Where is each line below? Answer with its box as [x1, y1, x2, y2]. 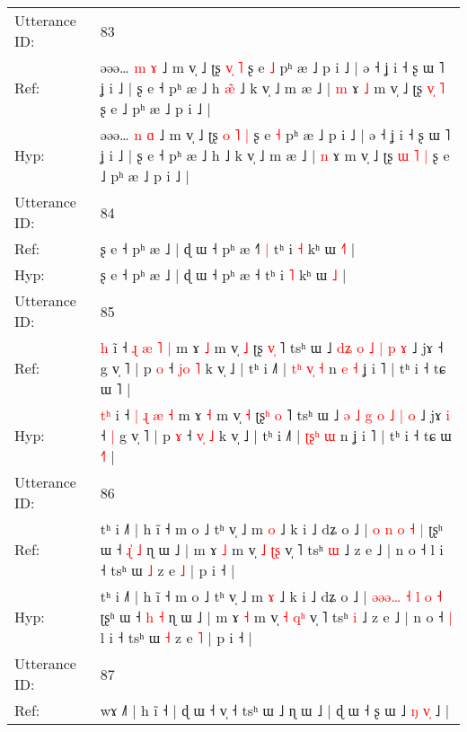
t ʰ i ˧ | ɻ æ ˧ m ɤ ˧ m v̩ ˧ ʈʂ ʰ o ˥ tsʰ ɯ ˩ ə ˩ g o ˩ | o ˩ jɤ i [100, 404, 451, 425]
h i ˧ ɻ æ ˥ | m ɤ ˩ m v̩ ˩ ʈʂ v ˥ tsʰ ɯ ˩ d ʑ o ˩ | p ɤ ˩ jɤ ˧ [100, 337, 444, 357]
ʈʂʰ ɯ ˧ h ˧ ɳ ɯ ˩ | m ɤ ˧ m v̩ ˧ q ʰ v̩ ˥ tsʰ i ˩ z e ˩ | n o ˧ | [100, 606, 453, 627]
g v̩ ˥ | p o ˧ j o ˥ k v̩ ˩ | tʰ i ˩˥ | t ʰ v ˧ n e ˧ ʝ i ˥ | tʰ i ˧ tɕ [100, 357, 446, 378]
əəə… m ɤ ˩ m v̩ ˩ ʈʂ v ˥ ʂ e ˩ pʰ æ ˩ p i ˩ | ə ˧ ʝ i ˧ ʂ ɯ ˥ [100, 57, 445, 77]
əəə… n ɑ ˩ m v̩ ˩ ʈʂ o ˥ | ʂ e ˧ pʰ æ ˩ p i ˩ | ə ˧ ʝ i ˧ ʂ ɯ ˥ [100, 124, 451, 145]
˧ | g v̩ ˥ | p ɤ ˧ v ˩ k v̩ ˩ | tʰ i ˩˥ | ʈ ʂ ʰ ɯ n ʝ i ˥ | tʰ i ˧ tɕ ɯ [100, 425, 452, 445]
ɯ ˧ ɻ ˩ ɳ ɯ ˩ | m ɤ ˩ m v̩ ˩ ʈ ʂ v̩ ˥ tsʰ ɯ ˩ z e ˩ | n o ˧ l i [100, 539, 444, 560]
